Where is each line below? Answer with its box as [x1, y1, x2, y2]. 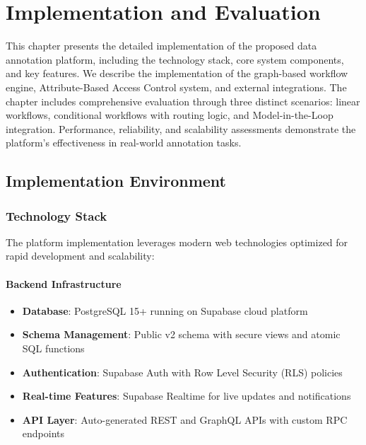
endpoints [22, 426, 65, 441]
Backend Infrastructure [6, 276, 122, 291]
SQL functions [22, 341, 85, 356]
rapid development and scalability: [6, 248, 155, 263]
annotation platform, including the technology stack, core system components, [6, 52, 344, 67]
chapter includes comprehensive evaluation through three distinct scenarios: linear [6, 93, 360, 108]
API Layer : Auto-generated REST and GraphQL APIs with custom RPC [22, 412, 348, 427]
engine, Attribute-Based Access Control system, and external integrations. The [6, 79, 347, 94]
